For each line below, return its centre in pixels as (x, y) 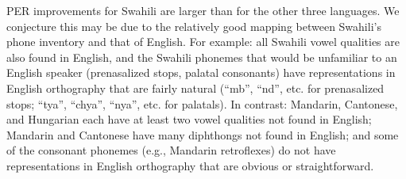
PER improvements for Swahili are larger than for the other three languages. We (203, 10)
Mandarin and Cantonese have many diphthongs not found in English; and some (203, 134)
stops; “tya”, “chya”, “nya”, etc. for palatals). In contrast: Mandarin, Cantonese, (202, 103)
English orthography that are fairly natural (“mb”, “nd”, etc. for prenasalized (195, 88)
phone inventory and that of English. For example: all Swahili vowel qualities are (203, 42)
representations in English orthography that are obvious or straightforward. (190, 165)
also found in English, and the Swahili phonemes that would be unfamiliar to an (202, 57)
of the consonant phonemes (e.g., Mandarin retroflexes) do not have (171, 150)
